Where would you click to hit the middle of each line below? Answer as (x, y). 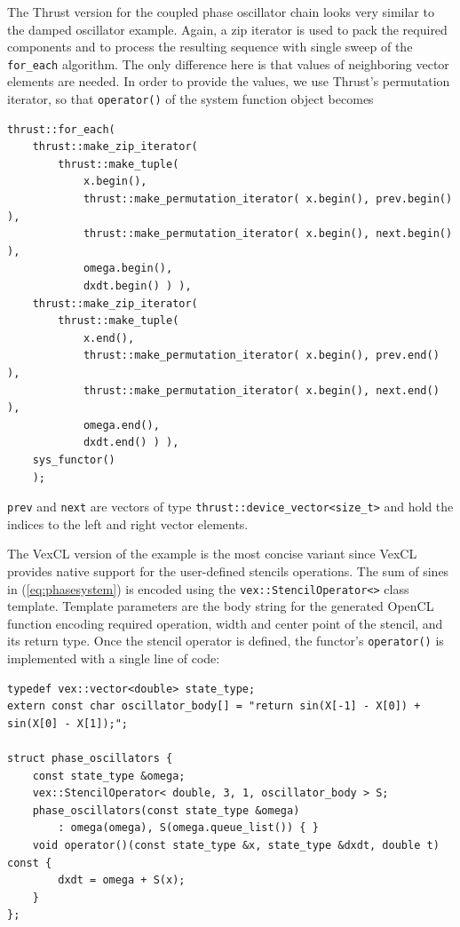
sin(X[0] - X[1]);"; (68, 723)
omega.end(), (121, 425)
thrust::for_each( (61, 129)
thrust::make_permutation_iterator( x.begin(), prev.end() (261, 356)
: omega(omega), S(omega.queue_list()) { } (188, 828)
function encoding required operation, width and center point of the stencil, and (225, 623)
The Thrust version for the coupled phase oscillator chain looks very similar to (221, 12)
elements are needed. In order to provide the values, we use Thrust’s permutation (229, 81)
